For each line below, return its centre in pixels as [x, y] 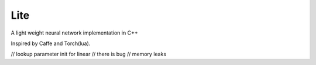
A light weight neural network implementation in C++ [74, 33]
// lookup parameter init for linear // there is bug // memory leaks [89, 54]
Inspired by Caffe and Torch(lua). [51, 43]
